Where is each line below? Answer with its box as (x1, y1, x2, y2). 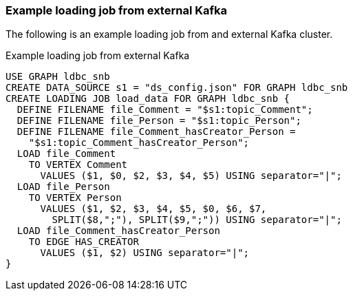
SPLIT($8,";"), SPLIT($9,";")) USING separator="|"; (52, 214, 342, 226)
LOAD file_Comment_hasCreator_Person (17, 225, 220, 237)
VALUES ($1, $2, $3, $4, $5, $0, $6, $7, (40, 203, 267, 215)
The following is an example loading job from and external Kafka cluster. (6, 28, 333, 41)
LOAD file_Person (17, 181, 110, 193)
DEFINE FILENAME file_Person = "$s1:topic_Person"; (17, 115, 301, 127)
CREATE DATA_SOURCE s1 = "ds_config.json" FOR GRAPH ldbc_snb (6, 82, 348, 94)
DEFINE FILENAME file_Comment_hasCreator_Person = (17, 126, 296, 138)
